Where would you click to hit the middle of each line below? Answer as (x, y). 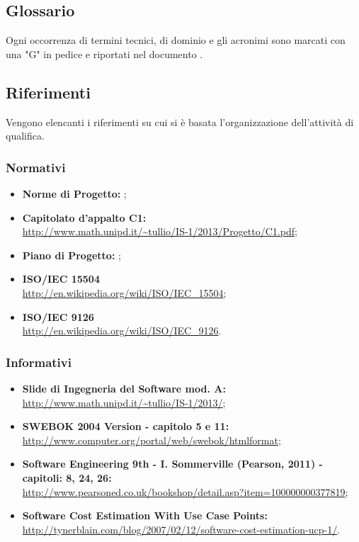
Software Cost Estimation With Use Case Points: (145, 515)
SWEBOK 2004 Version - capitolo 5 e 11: (126, 426)
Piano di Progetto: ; (72, 255)
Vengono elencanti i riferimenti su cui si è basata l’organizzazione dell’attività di (180, 122)
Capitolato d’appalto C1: (84, 217)
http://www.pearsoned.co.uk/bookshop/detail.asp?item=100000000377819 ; (185, 491)
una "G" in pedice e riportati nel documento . (104, 53)
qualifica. (25, 136)
